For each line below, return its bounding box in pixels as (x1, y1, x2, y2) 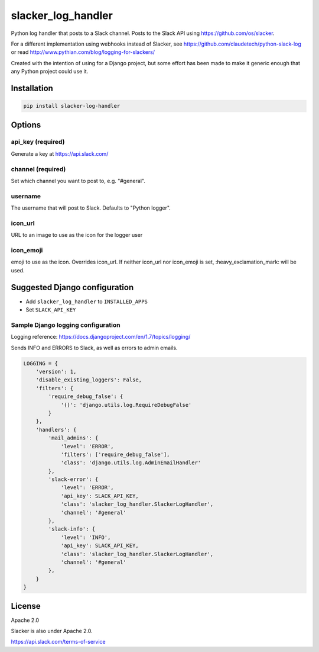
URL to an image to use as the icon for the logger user (11, 232, 143, 239)
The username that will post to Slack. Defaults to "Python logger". (11, 204, 171, 211)
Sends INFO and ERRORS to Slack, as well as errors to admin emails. (11, 344, 178, 351)
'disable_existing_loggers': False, (35, 377, 142, 383)
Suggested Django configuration (11, 282, 134, 293)
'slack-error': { (48, 476, 99, 483)
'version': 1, (35, 368, 77, 375)
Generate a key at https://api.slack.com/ (11, 150, 109, 157)
